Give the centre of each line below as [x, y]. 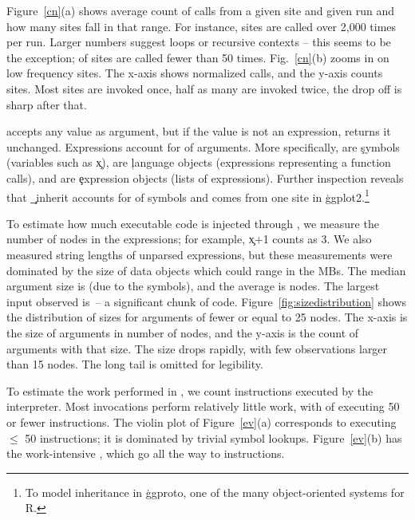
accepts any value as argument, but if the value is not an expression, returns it [199, 131]
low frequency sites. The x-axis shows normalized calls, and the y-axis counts [195, 73]
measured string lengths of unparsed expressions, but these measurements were [200, 254]
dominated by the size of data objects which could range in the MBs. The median [206, 270]
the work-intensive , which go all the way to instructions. [146, 453]
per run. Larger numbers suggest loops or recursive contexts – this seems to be [199, 42]
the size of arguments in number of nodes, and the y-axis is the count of [183, 332]
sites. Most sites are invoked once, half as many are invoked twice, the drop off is [204, 88]
